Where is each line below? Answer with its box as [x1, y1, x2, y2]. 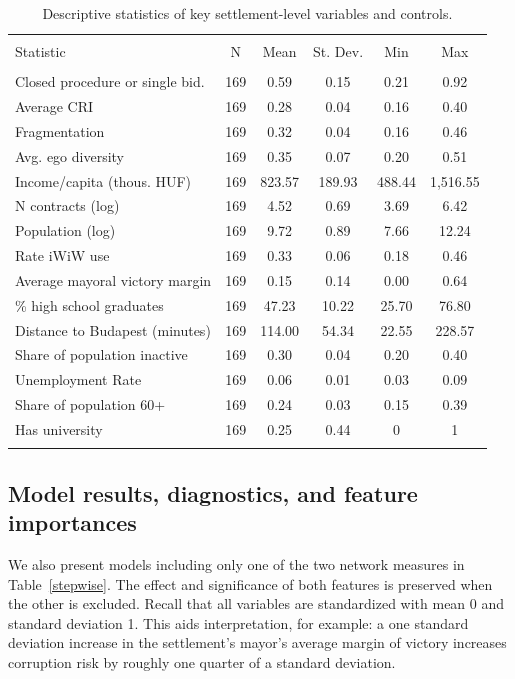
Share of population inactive [15, 344, 188, 365]
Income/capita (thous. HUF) [15, 170, 192, 191]
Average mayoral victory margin [15, 269, 212, 290]
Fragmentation [15, 120, 105, 141]
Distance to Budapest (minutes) [15, 319, 211, 340]
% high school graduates [15, 294, 164, 315]
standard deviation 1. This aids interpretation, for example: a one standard [8, 612, 469, 633]
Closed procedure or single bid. [15, 71, 205, 92]
